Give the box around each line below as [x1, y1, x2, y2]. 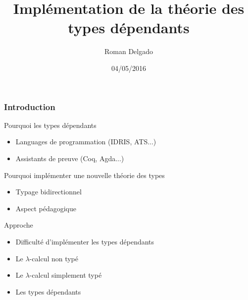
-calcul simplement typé [29, 270, 102, 280]
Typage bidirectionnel [15, 186, 82, 197]
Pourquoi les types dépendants [4, 120, 97, 130]
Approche [4, 220, 33, 230]
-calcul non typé [29, 253, 79, 263]
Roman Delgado [104, 46, 153, 57]
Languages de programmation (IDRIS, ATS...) [15, 136, 156, 147]
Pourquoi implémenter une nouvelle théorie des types [4, 170, 165, 180]
